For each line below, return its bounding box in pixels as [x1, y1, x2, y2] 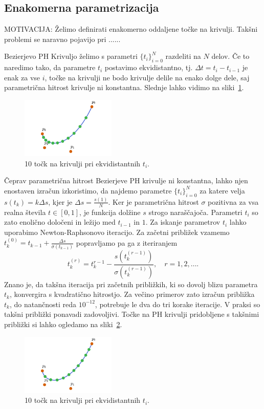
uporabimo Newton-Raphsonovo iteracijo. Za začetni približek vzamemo [4, 227, 230, 237]
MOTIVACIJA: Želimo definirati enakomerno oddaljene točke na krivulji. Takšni [4, 24, 258, 34]
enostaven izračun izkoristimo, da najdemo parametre [4, 185, 172, 196]
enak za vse [4, 72, 40, 82]
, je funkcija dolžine [79, 206, 141, 217]
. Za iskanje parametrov [145, 217, 221, 227]
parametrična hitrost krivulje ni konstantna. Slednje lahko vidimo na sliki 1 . [4, 82, 244, 93]
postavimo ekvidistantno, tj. [104, 62, 193, 73]
